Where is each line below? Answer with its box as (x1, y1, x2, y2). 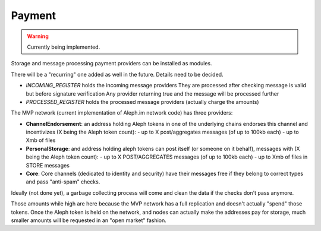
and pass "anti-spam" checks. (26, 178, 100, 185)
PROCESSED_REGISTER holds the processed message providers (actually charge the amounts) (26, 98, 259, 105)
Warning (27, 33, 49, 40)
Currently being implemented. (27, 43, 100, 50)
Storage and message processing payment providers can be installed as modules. (11, 60, 212, 67)
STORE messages (26, 162, 70, 169)
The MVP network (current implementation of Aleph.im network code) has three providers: (11, 109, 233, 116)
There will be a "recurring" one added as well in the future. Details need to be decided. (11, 71, 224, 78)
